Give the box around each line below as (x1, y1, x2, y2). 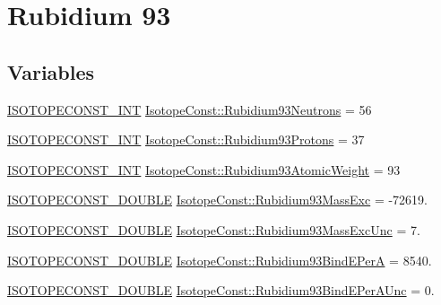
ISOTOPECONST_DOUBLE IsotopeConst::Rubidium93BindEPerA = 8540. (7, 250, 432, 269)
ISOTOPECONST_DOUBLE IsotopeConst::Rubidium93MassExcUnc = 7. (7, 220, 420, 239)
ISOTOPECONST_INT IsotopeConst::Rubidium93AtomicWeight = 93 (7, 160, 401, 179)
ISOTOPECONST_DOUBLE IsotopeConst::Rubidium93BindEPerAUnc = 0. (7, 281, 435, 300)
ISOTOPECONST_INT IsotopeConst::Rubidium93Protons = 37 (7, 130, 365, 149)
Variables (7, 57, 95, 85)
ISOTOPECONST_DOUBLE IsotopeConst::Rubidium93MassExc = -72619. (7, 190, 428, 209)
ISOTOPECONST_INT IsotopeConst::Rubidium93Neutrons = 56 (7, 100, 372, 118)
